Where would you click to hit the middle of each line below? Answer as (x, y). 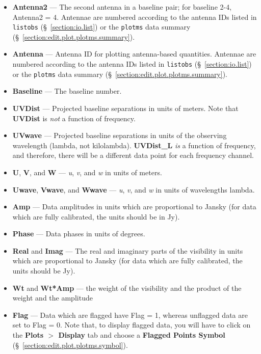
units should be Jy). (44, 271)
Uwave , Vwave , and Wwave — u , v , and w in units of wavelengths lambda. (134, 189)
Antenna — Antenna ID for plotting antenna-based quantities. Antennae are (134, 54)
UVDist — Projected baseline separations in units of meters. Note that (125, 108)
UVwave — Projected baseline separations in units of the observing (120, 135)
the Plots (28, 335)
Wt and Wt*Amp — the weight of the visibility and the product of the (127, 288)
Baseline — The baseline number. (67, 91)
